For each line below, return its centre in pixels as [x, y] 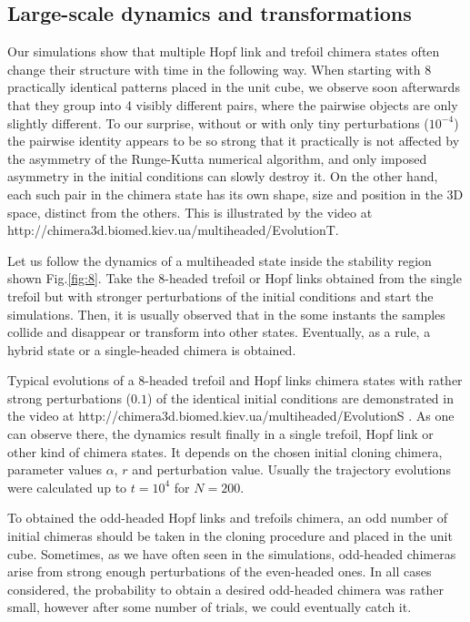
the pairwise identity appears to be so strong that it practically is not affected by [234, 141]
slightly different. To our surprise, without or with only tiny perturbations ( [218, 122]
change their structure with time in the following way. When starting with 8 [220, 69]
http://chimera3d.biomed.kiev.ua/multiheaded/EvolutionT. [173, 230]
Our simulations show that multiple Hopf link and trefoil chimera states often [224, 51]
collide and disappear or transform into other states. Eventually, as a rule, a [219, 332]
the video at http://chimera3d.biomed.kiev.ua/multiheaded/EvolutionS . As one [231, 416]
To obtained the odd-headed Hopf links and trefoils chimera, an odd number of [228, 518]
